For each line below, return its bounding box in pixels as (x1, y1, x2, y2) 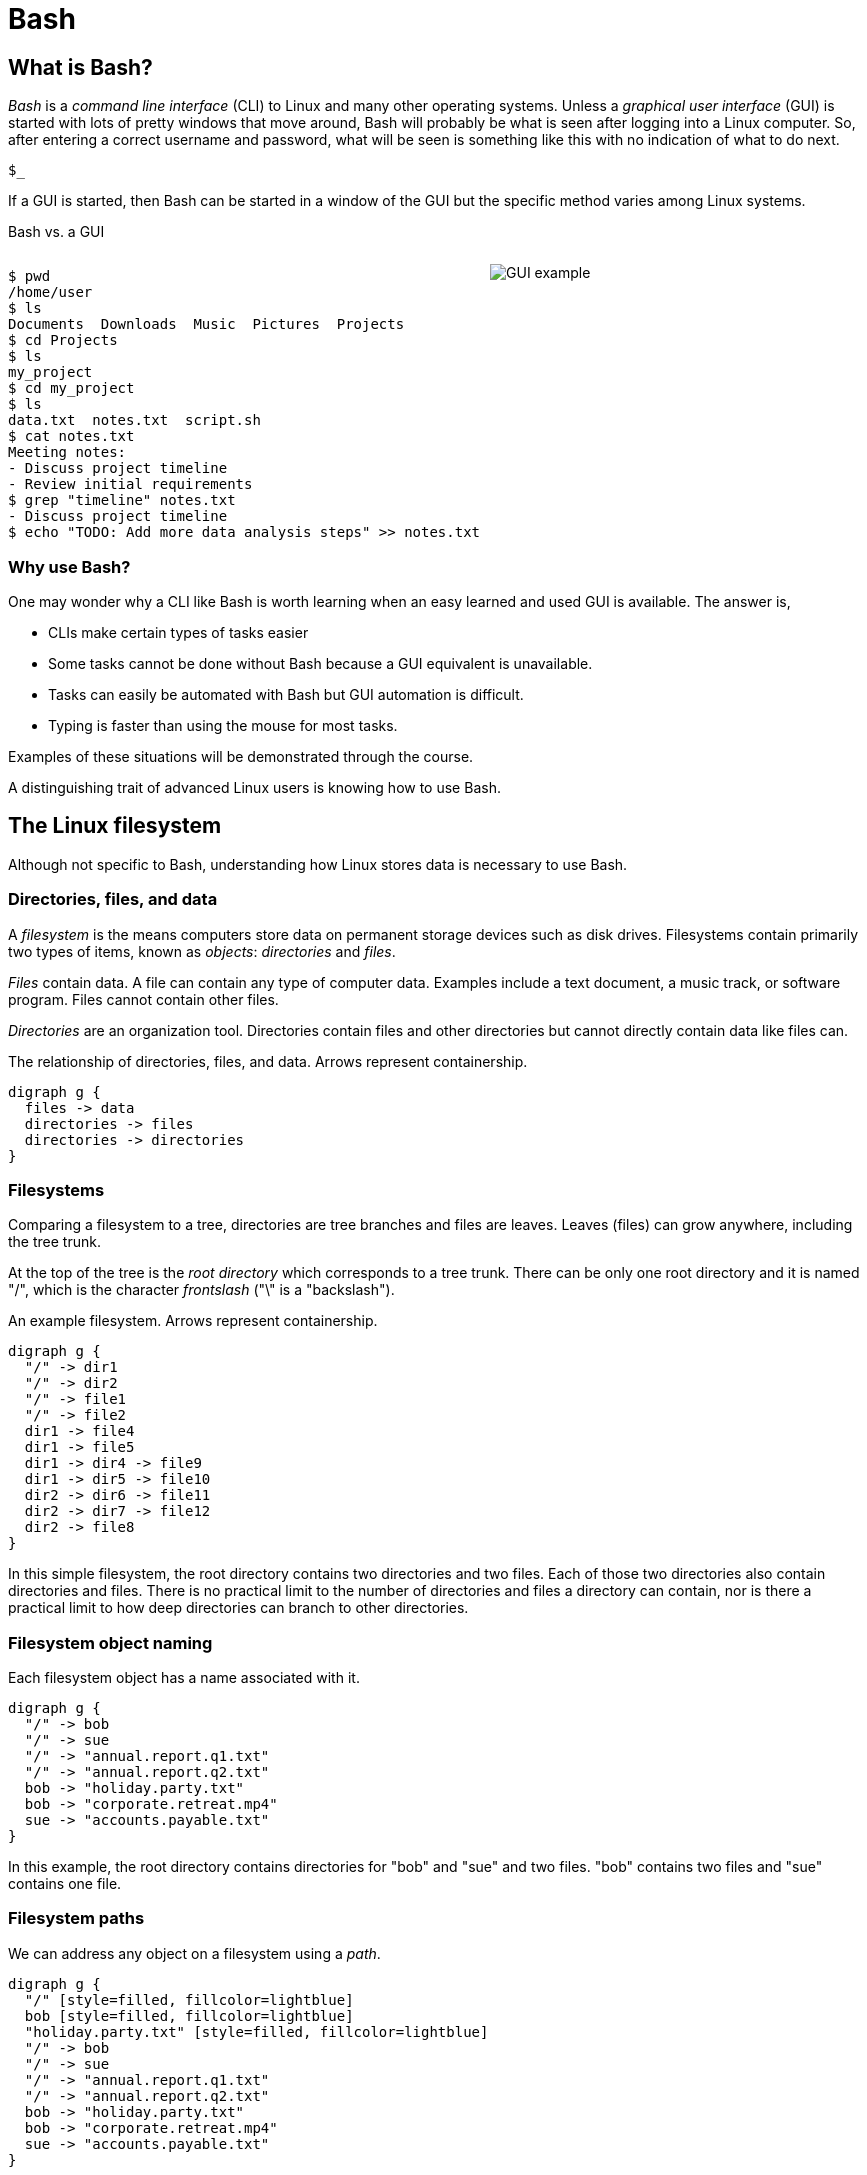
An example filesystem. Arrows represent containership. (8, 1312, 378, 1330)
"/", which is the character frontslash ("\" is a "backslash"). (8, 1281, 395, 1299)
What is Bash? (8, 54, 153, 80)
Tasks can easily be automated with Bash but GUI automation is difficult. (48, 685, 524, 703)
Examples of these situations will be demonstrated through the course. (8, 747, 474, 765)
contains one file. (8, 1875, 122, 1893)
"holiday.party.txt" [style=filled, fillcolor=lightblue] (24, 2023, 489, 2040)
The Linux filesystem (8, 813, 222, 839)
